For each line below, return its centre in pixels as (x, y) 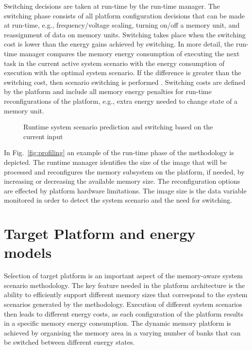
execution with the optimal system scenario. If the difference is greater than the (123, 72)
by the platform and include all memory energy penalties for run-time (108, 91)
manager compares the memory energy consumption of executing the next (129, 53)
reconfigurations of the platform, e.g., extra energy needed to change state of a (121, 101)
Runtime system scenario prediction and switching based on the (118, 127)
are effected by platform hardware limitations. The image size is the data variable (125, 190)
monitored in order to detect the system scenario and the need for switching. (118, 200)
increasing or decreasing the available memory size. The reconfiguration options (122, 181)
